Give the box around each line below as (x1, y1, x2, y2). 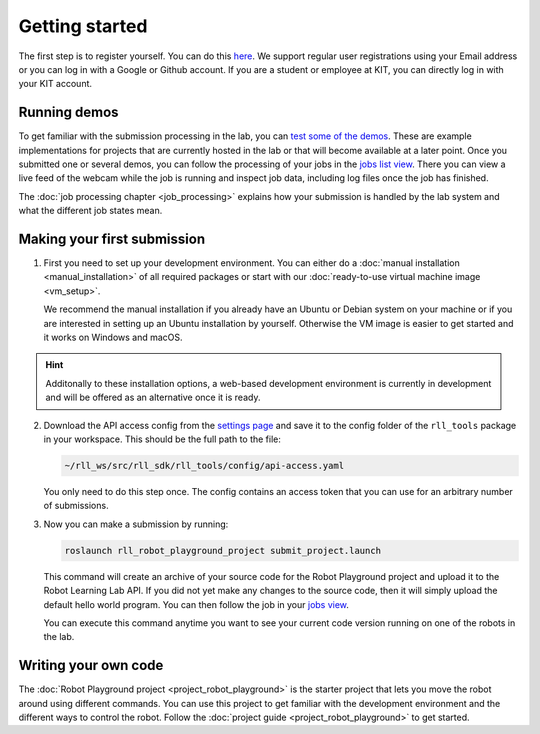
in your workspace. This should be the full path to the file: (43, 433, 282, 445)
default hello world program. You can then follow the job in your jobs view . (43, 598, 350, 610)
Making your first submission (18, 231, 205, 247)
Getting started (18, 15, 148, 37)
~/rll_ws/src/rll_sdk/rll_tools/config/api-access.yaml (64, 460, 345, 471)
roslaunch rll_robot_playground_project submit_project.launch (64, 545, 382, 556)
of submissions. (43, 500, 109, 512)
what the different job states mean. (18, 205, 163, 217)
